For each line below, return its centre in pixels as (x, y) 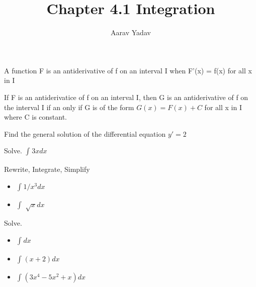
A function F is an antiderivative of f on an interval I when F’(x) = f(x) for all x (128, 70)
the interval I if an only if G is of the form (69, 107)
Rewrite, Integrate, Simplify (47, 169)
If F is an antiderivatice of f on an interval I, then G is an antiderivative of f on (126, 97)
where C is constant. (36, 117)
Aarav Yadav (131, 32)
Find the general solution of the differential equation (85, 133)
